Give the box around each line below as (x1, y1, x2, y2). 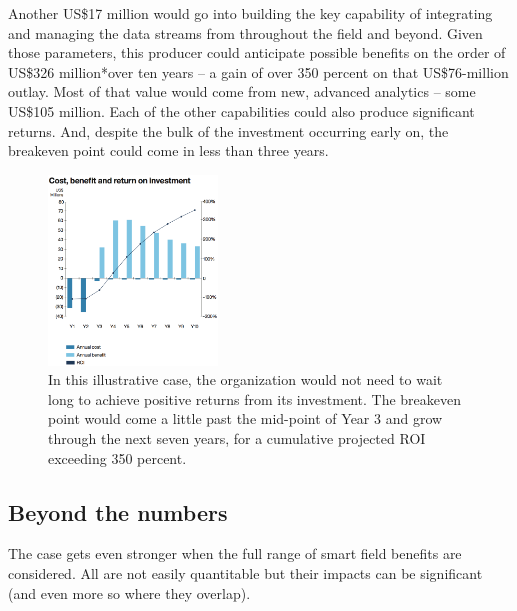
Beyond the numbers (8, 496, 228, 527)
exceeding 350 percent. (48, 447, 187, 468)
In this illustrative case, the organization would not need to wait (48, 369, 443, 390)
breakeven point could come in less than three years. (8, 140, 329, 161)
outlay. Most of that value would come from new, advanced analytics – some (8, 81, 476, 102)
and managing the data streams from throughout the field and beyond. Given (8, 22, 483, 43)
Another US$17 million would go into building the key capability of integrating (8, 3, 493, 23)
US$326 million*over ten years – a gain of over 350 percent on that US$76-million (8, 61, 509, 82)
